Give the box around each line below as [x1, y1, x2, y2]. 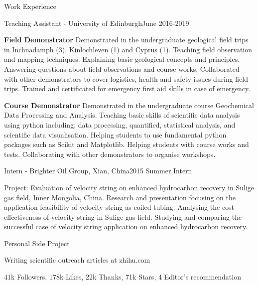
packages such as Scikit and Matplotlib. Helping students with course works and [4, 139, 249, 149]
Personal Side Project [4, 238, 70, 248]
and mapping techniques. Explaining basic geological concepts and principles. [4, 54, 240, 64]
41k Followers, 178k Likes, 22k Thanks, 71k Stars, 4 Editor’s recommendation [4, 272, 241, 282]
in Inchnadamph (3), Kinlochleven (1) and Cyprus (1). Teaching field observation [4, 44, 253, 54]
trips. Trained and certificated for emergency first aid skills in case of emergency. [4, 83, 251, 94]
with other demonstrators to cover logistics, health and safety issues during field [4, 73, 249, 84]
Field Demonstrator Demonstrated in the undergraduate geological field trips [4, 34, 249, 45]
